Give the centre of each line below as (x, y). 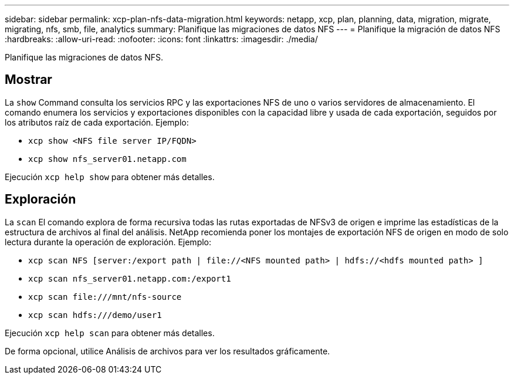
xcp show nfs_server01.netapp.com (107, 159)
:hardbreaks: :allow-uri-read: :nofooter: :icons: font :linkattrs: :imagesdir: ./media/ (161, 39)
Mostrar (28, 80)
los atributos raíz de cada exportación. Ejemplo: (97, 122)
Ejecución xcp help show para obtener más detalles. (110, 177)
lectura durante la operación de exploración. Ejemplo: (108, 242)
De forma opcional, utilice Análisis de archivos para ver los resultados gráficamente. (168, 351)
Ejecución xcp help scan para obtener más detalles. (110, 333)
